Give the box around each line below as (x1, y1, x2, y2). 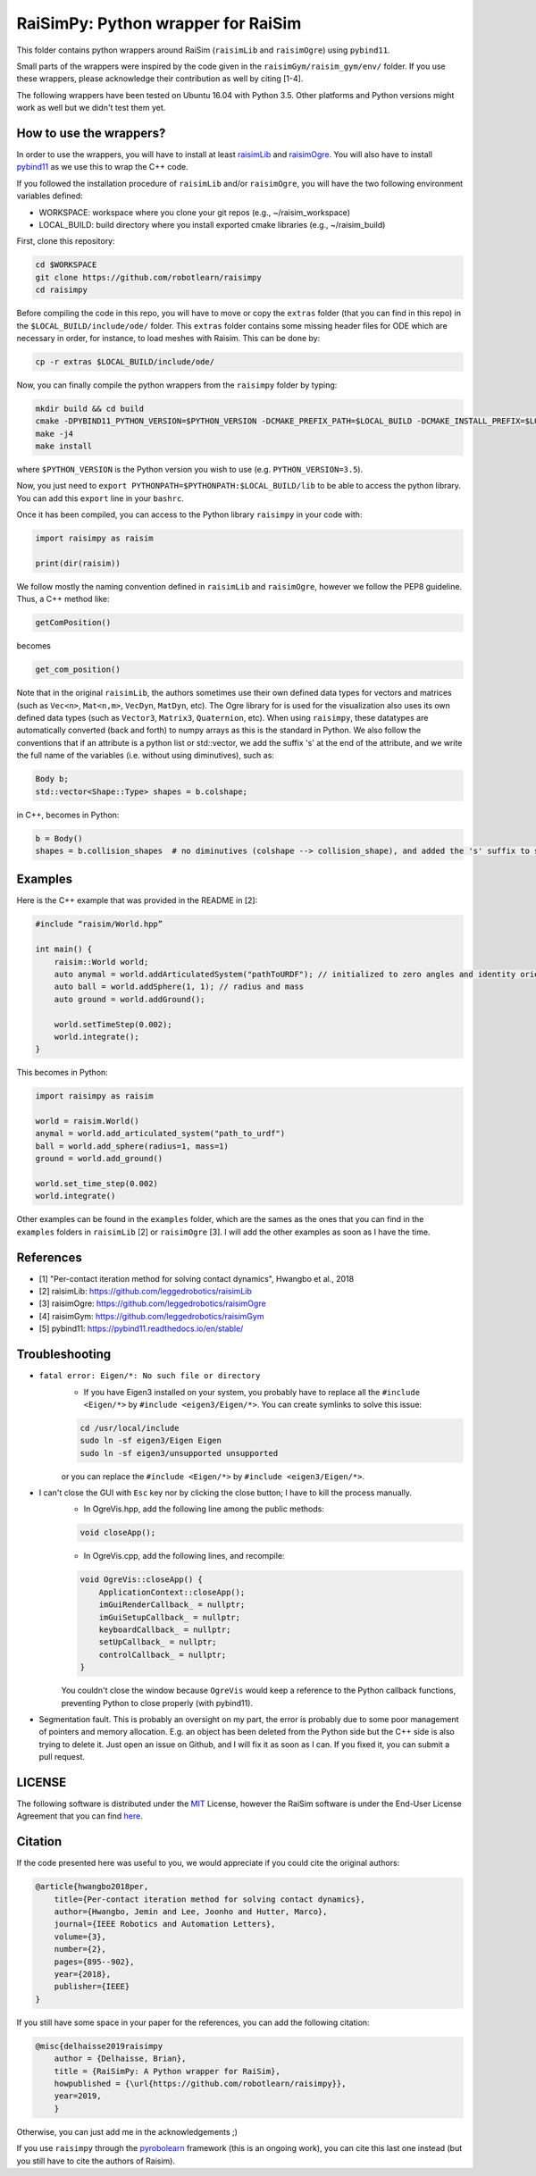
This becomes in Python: (16, 1067, 109, 1078)
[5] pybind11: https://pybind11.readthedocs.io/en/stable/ (38, 1323, 244, 1335)
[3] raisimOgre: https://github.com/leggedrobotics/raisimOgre (38, 1298, 267, 1309)
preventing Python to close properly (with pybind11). (61, 1697, 254, 1708)
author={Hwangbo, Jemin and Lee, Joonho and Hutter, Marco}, (54, 1907, 328, 1917)
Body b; (35, 774, 69, 784)
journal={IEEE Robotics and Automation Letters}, (54, 1919, 276, 1929)
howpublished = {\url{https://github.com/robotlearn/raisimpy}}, (54, 2078, 347, 2088)
